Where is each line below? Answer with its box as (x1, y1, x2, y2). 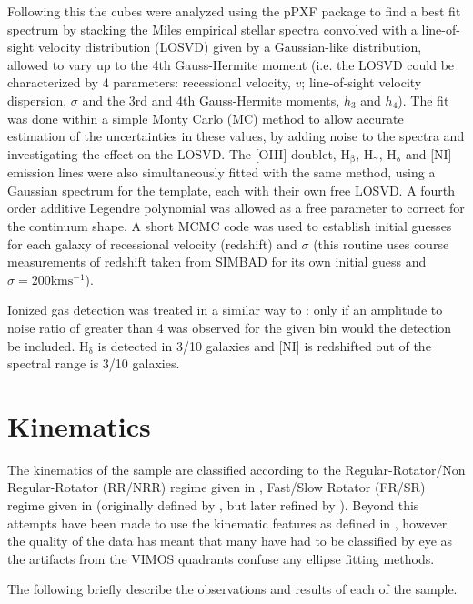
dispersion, (7, 90, 67, 109)
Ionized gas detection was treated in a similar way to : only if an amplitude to (7, 300, 443, 319)
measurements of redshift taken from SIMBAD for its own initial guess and (7, 252, 427, 271)
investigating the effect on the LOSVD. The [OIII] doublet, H (7, 144, 350, 163)
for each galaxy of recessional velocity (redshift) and (7, 234, 297, 253)
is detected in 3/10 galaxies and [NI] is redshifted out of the (97, 336, 431, 355)
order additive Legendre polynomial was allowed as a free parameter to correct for (7, 198, 465, 217)
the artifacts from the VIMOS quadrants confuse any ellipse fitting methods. (7, 549, 435, 568)
